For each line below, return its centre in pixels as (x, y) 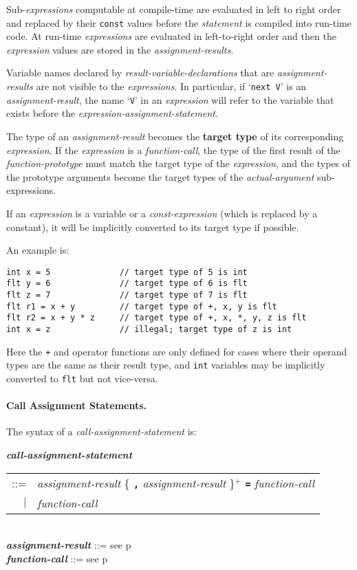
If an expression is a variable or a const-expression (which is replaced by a (162, 213)
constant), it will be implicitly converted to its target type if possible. (153, 227)
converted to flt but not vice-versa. (82, 378)
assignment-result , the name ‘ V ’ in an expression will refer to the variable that (170, 99)
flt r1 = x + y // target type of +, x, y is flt (142, 306)
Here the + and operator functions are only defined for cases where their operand (177, 351)
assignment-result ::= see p (69, 545)
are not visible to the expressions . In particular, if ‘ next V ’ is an (171, 86)
